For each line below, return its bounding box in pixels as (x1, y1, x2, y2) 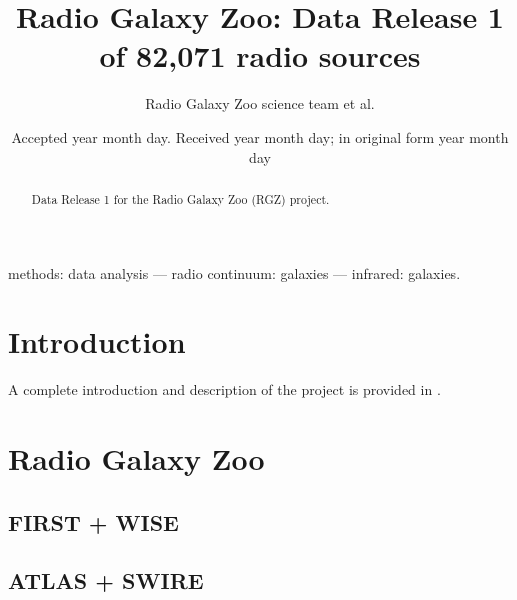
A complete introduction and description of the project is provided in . (8, 379, 441, 400)
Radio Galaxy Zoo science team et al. (145, 93, 375, 114)
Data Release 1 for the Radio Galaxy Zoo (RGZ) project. (31, 190, 330, 207)
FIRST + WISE (8, 506, 179, 537)
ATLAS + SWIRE (8, 565, 204, 596)
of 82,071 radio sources (99, 35, 421, 76)
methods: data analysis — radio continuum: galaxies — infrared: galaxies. (8, 262, 461, 283)
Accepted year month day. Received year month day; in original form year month (11, 126, 509, 147)
